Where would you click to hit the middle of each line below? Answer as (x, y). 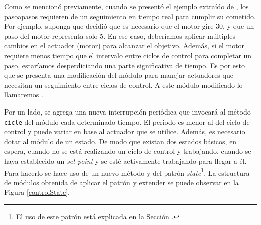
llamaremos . (24, 95)
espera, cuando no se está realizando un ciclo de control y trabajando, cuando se (128, 151)
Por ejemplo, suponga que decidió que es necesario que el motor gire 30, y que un (129, 26)
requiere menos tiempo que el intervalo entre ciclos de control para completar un (128, 55)
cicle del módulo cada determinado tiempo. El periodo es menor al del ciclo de (127, 121)
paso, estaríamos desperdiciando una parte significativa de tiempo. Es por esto (125, 65)
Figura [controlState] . (37, 192)
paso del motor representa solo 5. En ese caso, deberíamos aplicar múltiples (120, 35)
